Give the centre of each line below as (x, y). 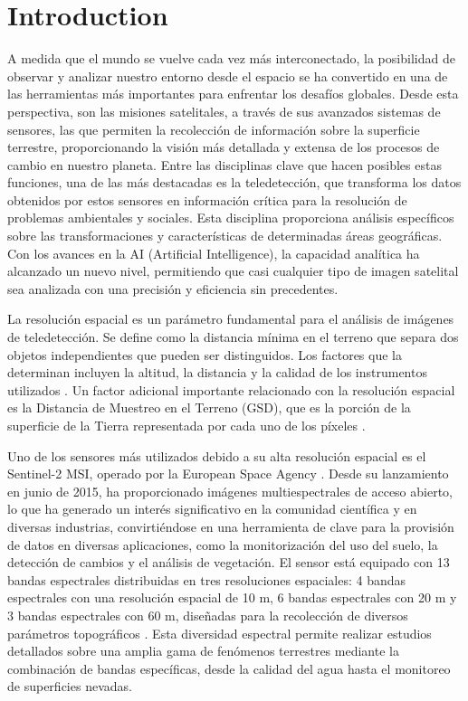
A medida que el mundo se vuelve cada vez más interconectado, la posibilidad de (231, 58)
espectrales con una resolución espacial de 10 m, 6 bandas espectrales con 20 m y (232, 597)
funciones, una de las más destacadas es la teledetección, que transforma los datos (234, 182)
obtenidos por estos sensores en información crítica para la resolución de (207, 199)
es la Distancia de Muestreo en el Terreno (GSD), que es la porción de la (209, 407)
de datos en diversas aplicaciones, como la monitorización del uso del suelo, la (223, 544)
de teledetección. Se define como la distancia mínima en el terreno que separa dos (233, 337)
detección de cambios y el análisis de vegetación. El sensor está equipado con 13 (229, 562)
